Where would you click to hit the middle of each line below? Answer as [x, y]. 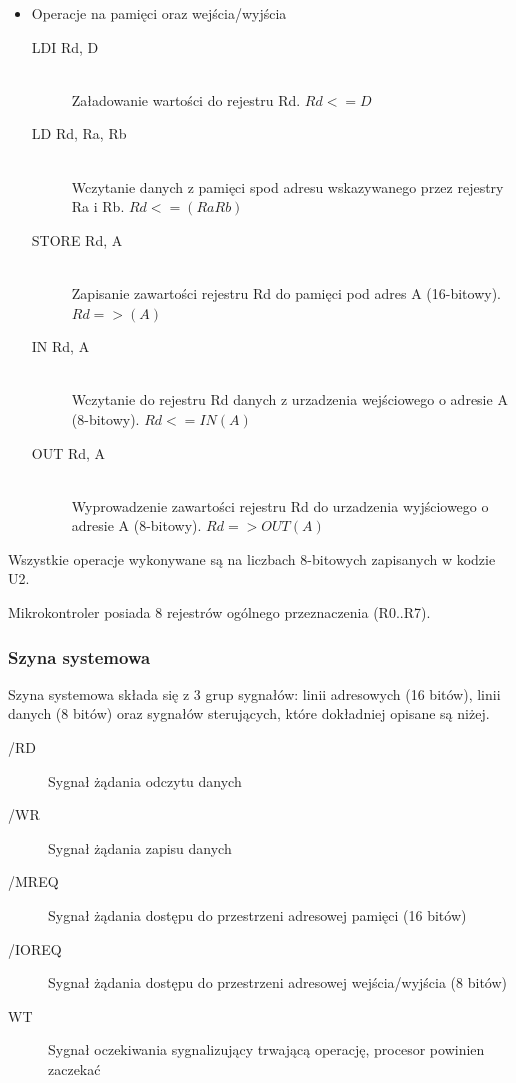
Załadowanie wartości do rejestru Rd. [186, 99]
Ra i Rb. [98, 206]
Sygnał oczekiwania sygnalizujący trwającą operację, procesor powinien [266, 1049]
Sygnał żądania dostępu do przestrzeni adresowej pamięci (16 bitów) [257, 915]
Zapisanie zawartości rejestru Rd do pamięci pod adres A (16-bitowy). [286, 292]
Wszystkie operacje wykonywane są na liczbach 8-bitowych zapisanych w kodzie [252, 558]
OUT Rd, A [68, 452]
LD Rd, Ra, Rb [79, 133]
